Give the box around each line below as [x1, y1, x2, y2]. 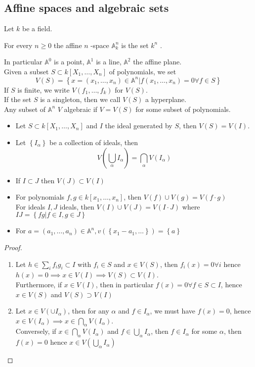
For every [4, 40, 33, 50]
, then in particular [95, 279, 154, 289]
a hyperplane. [145, 94, 186, 105]
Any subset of [4, 104, 46, 114]
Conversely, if [15, 326, 56, 336]
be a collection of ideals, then [49, 137, 138, 147]
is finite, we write [17, 84, 70, 95]
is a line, [96, 56, 122, 67]
